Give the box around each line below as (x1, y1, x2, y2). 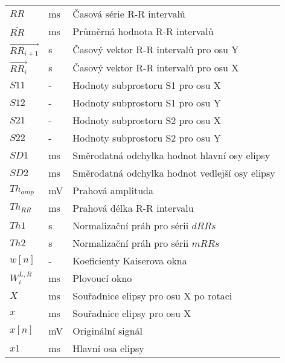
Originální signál (72, 323, 143, 338)
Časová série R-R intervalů (72, 7, 185, 21)
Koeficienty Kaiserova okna (72, 253, 187, 267)
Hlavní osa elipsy (72, 341, 144, 355)
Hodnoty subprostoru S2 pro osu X (72, 113, 221, 127)
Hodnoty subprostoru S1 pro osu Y (72, 95, 221, 110)
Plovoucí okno (72, 270, 132, 285)
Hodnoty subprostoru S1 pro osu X (72, 77, 221, 92)
